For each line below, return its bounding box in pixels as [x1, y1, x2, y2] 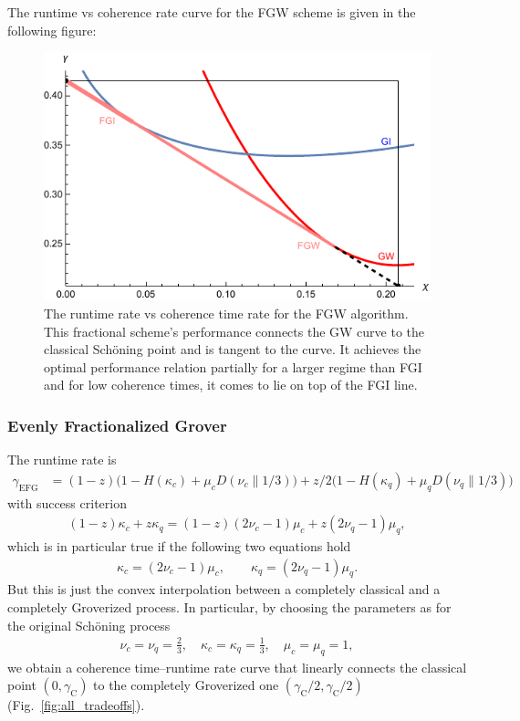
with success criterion [7, 493, 127, 512]
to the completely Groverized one [93, 675, 279, 695]
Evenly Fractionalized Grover [7, 413, 227, 436]
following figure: [7, 20, 97, 39]
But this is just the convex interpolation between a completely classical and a [7, 580, 441, 599]
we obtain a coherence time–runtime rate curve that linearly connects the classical [7, 657, 467, 676]
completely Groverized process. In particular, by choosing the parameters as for [7, 598, 452, 617]
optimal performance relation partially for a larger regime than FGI [44, 357, 422, 376]
